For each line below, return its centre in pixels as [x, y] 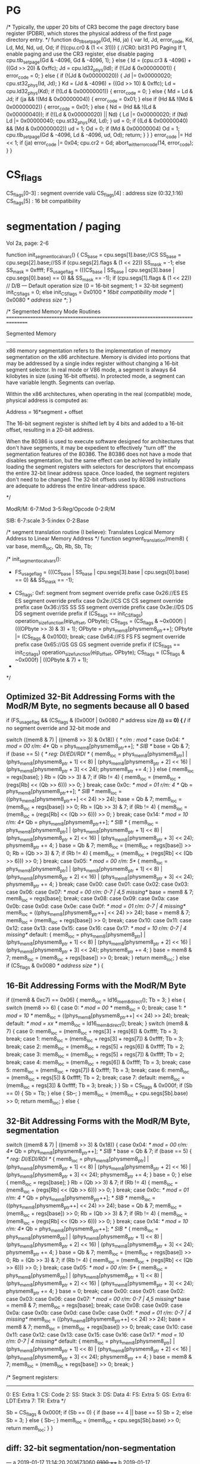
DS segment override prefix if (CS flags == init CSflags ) [79, 614]
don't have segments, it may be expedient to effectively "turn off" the [91, 447]
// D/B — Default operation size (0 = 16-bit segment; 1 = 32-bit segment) [95, 286]
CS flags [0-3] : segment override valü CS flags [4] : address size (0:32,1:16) [95, 194]
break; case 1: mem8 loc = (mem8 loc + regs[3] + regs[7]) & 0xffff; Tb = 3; [95, 1040]
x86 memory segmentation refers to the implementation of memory [89, 351]
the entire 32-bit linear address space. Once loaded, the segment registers [98, 473]
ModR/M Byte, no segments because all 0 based [98, 706]
